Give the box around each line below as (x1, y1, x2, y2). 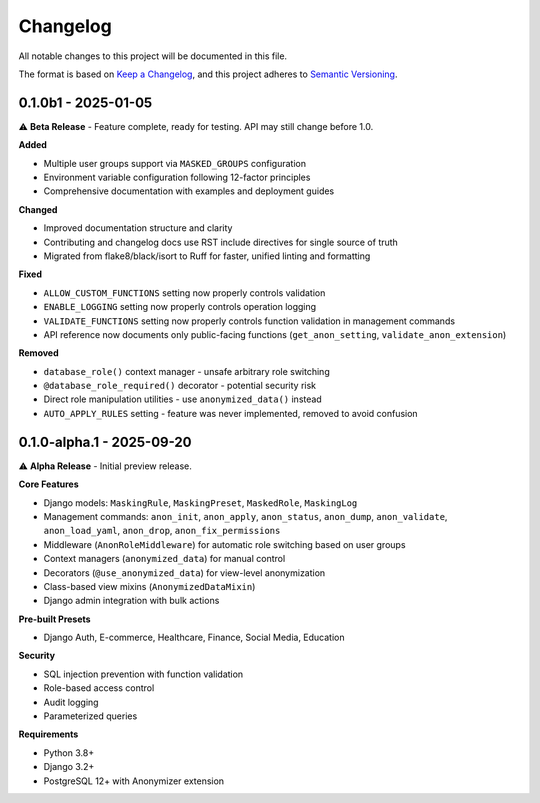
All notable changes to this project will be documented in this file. (18, 50, 288, 62)
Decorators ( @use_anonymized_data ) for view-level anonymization (43, 566, 326, 579)
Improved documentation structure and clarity (43, 222, 233, 234)
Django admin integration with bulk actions (43, 595, 220, 607)
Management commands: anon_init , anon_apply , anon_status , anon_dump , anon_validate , (43, 510, 448, 522)
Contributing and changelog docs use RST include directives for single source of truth (43, 236, 399, 248)
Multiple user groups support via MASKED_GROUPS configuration (43, 157, 307, 169)
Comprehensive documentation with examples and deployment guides (43, 185, 335, 197)
